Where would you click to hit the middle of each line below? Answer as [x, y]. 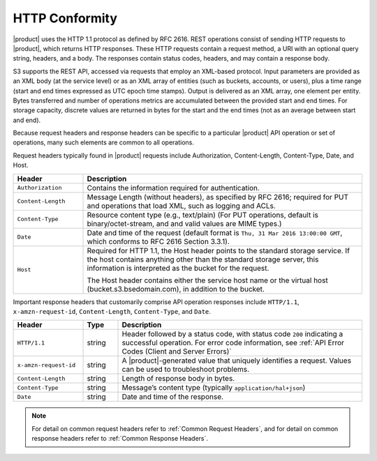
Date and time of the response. [172, 397]
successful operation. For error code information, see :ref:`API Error [233, 343]
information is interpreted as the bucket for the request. [178, 268]
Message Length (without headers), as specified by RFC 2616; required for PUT [218, 197]
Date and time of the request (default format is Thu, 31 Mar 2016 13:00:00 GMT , [215, 232]
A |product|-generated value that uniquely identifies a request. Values [237, 361]
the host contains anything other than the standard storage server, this [203, 259]
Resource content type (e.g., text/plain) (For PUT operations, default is [203, 215]
